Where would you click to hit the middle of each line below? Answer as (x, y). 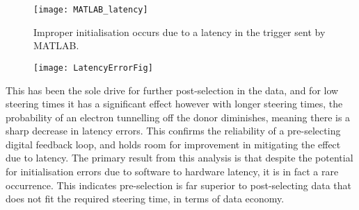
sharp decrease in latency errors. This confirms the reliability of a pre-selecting (173, 131)
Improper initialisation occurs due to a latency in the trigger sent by (179, 32)
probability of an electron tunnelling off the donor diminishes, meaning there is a (178, 117)
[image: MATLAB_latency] (91, 10)
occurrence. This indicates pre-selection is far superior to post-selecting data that (178, 185)
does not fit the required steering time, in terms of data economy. (145, 199)
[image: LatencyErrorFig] (93, 68)
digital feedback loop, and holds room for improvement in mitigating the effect (173, 144)
